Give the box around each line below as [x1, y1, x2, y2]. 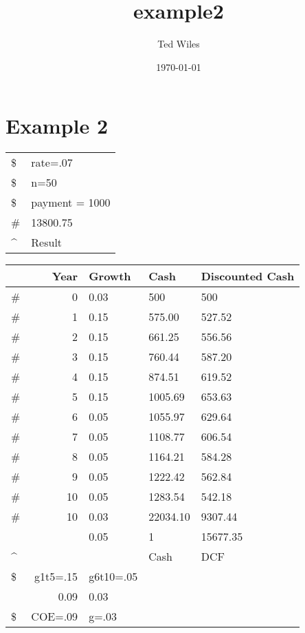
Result [31, 234, 63, 251]
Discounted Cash [201, 268, 295, 284]
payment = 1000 [31, 194, 111, 211]
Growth [89, 268, 131, 284]
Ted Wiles [157, 37, 200, 51]
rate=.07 [31, 154, 73, 171]
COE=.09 [31, 608, 78, 625]
